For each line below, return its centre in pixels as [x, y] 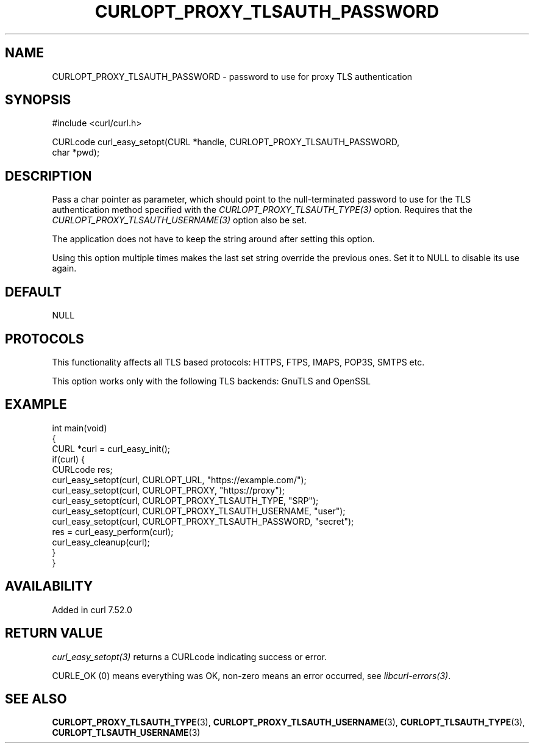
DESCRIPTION [48, 176]
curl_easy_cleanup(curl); [101, 542]
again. [64, 268]
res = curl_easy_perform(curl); [113, 531]
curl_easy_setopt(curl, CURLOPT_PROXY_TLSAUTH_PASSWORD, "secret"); [203, 521]
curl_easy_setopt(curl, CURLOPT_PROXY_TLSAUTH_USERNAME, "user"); [199, 511]
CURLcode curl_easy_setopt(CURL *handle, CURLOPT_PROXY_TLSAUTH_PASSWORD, [226, 142]
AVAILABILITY [49, 586]
